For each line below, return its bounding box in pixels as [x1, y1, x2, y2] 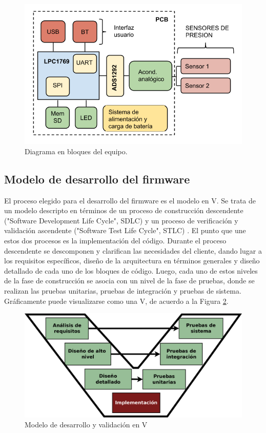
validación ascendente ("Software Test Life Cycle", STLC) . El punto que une [4, 225, 246, 236]
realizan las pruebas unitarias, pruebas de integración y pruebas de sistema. [4, 285, 241, 296]
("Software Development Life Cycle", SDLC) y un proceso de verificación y [4, 215, 238, 225]
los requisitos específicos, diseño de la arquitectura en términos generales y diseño [4, 255, 260, 266]
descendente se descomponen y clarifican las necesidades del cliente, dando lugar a [4, 245, 262, 256]
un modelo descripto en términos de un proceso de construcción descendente [4, 205, 243, 216]
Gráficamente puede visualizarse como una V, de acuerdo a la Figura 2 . [4, 295, 229, 306]
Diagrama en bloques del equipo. [25, 146, 128, 156]
